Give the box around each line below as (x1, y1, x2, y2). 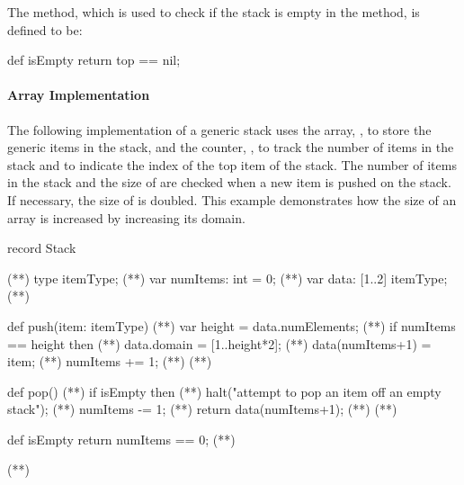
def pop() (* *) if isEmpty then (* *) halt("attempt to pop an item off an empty (7, 382, 442, 400)
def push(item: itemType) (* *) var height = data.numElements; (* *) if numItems (7, 316, 456, 335)
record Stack (7, 238, 76, 257)
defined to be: (7, 20, 83, 39)
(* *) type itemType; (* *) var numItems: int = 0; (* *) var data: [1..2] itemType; (7, 268, 448, 287)
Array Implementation (7, 85, 150, 104)
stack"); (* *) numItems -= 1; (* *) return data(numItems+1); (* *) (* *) (7, 400, 397, 418)
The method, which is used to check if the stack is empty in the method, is (7, 3, 420, 21)
